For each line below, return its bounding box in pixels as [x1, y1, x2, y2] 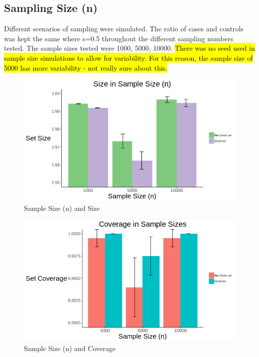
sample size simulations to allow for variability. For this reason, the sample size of [4, 52, 253, 63]
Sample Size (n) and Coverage [24, 343, 116, 353]
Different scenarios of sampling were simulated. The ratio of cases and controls [4, 23, 244, 34]
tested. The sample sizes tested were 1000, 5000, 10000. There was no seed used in [4, 43, 255, 53]
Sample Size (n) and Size [24, 202, 100, 213]
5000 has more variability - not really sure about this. [4, 62, 168, 73]
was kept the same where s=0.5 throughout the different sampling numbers [4, 33, 234, 43]
